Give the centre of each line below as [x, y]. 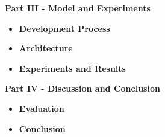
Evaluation [42, 108]
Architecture [46, 48]
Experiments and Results [72, 68]
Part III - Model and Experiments [78, 8]
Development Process [64, 28]
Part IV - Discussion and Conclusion [82, 88]
